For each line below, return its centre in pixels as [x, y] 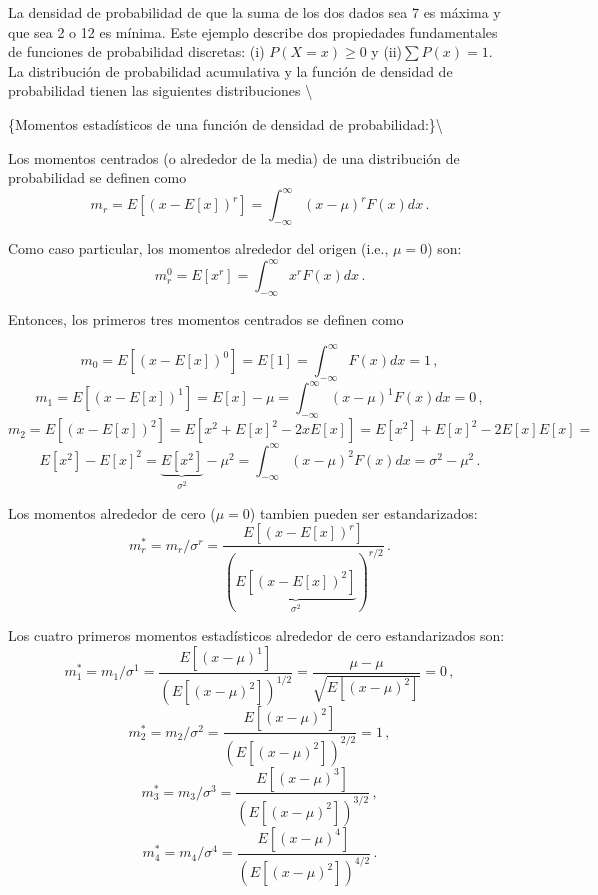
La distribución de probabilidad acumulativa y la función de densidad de [230, 70]
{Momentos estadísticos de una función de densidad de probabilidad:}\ [225, 123]
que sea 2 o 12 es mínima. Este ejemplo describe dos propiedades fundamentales [253, 31]
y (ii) [387, 51]
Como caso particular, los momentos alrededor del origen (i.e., [198, 248]
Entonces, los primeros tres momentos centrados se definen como [206, 318]
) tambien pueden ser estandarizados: [363, 512]
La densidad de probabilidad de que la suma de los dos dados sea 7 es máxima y [254, 12]
